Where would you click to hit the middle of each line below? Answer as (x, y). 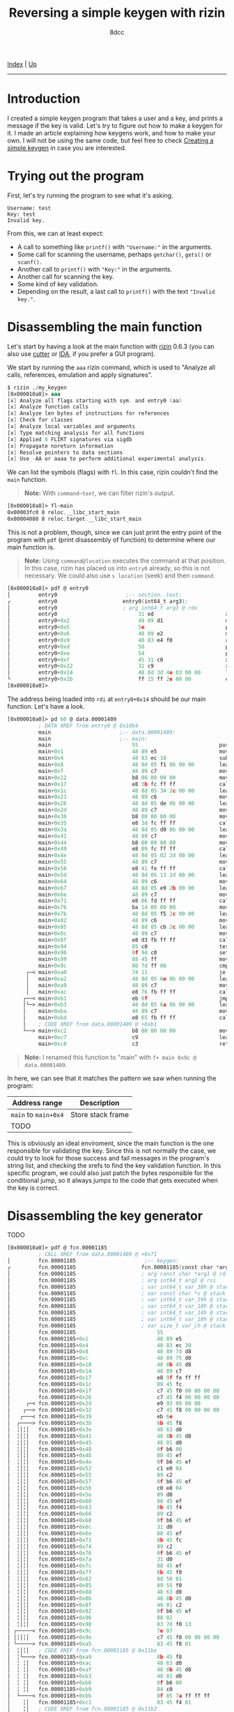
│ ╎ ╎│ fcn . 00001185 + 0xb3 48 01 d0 (95, 1676)
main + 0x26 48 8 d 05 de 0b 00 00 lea (133, 804)
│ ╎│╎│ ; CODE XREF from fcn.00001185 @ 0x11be (82, 1650)
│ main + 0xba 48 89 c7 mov (126, 1011)
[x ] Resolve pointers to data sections (65, 452)
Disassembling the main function (105, 327)
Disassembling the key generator (105, 1216)
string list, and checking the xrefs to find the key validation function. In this (114, 1165)
